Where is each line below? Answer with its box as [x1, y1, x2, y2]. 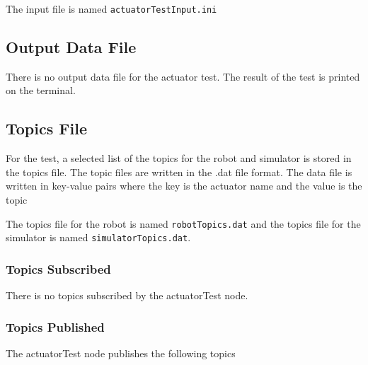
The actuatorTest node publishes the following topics [6, 345, 236, 360]
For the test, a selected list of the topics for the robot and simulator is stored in [6, 151, 352, 166]
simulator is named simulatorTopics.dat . [6, 230, 191, 245]
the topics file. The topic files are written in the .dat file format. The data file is [6, 164, 352, 179]
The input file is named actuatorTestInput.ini [6, 1, 217, 16]
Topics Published [6, 318, 105, 335]
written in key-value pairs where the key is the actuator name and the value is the [6, 178, 362, 193]
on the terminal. [6, 83, 76, 98]
